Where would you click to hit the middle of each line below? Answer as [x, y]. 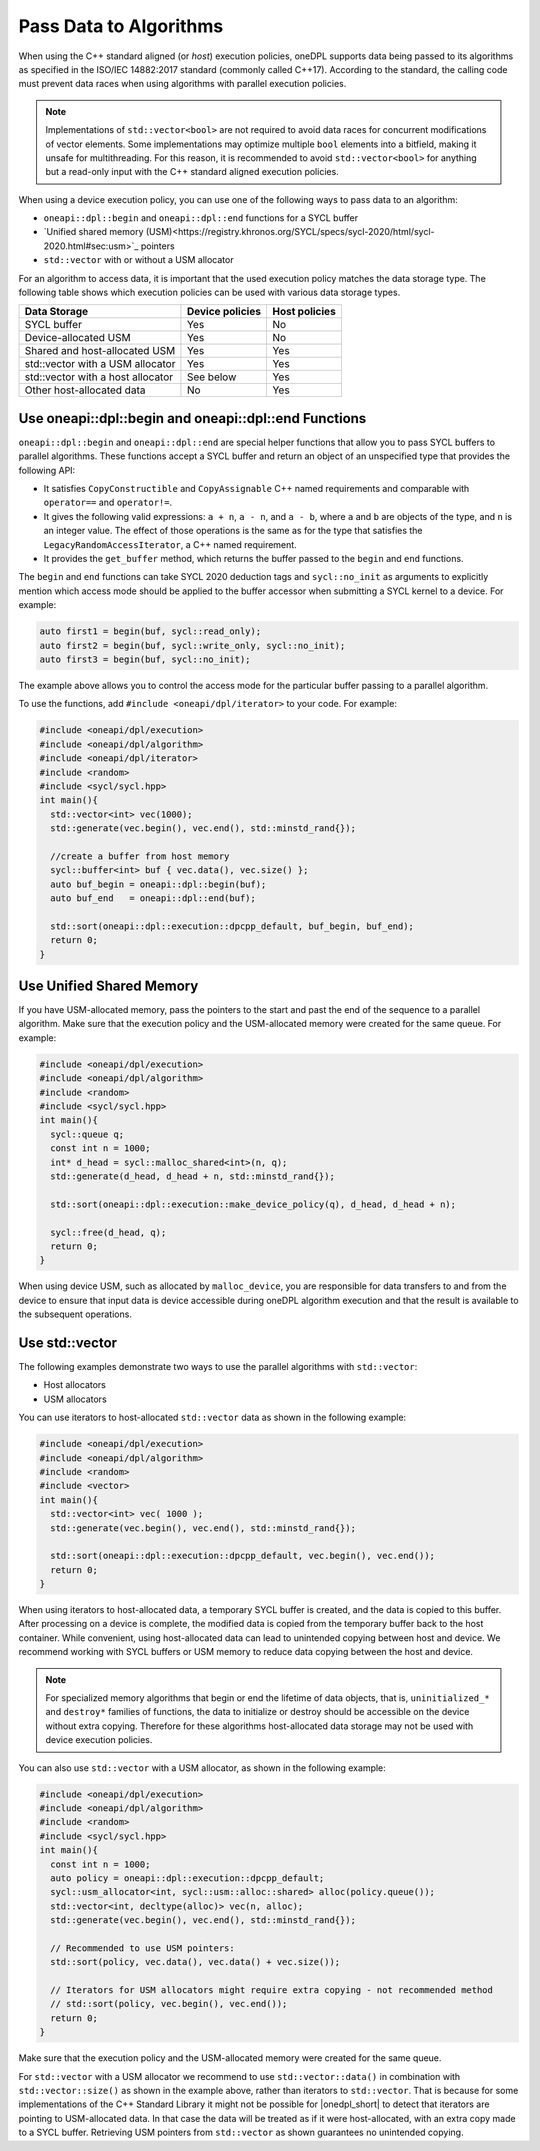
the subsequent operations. [75, 1314]
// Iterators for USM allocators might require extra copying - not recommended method [272, 1990]
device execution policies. [99, 1740]
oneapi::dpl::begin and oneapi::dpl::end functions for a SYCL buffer [201, 218]
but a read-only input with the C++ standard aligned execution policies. [192, 172]
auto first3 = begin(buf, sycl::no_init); [145, 659]
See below [211, 377]
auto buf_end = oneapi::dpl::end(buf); [153, 898]
